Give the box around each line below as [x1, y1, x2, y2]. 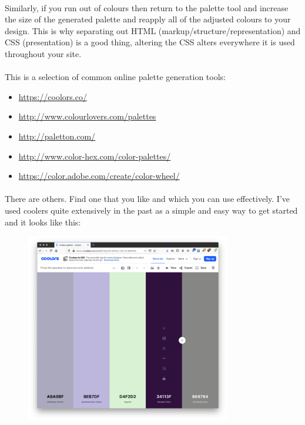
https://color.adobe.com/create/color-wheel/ [18, 170, 180, 182]
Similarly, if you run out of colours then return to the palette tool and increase [5, 1, 289, 14]
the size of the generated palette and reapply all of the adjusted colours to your [5, 13, 291, 25]
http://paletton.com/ [18, 130, 96, 142]
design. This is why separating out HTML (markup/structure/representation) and [5, 24, 301, 36]
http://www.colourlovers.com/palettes [18, 110, 156, 122]
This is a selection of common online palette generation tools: [5, 71, 226, 83]
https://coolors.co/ [18, 90, 87, 102]
